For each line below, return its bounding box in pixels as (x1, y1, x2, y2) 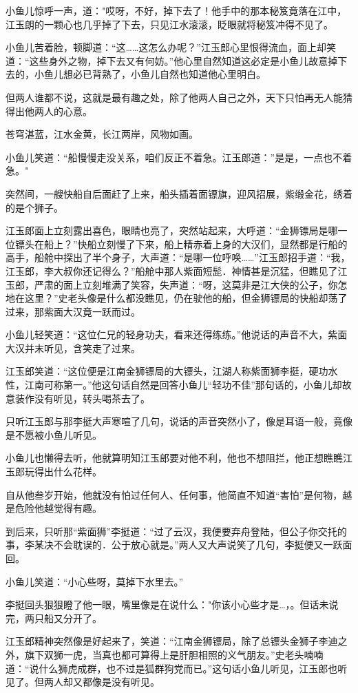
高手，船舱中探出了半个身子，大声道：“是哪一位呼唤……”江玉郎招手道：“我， (6, 250, 350, 265)
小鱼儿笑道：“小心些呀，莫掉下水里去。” (6, 574, 184, 588)
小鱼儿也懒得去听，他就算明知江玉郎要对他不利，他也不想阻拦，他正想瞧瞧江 (6, 451, 352, 465)
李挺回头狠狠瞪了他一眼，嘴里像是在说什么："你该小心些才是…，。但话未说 (6, 597, 339, 612)
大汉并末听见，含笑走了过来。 (6, 340, 140, 355)
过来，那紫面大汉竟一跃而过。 (6, 304, 140, 318)
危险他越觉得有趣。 (14, 501, 102, 515)
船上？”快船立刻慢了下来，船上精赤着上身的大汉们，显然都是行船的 (43, 236, 348, 251)
